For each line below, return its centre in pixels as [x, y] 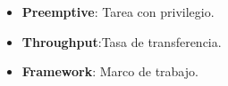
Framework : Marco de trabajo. [110, 71]
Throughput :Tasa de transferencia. [122, 41]
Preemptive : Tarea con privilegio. [118, 12]
